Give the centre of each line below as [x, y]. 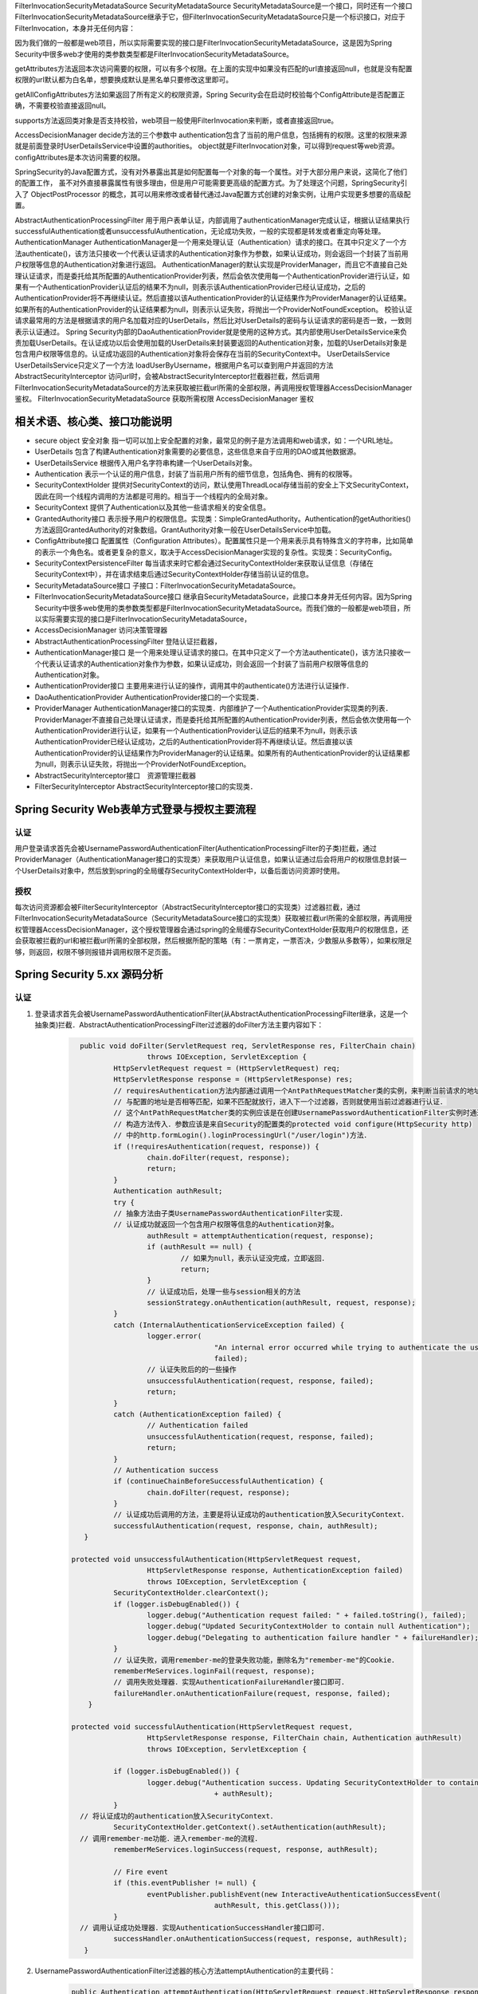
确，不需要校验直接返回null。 [63, 106]
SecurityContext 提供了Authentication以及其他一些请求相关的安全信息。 [153, 507]
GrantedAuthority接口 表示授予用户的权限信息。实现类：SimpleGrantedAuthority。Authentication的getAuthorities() [223, 518]
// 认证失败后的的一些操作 [192, 1369]
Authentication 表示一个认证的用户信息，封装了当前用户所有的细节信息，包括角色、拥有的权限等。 [196, 474]
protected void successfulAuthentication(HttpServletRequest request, [212, 1726]
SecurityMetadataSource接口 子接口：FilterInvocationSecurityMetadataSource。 [167, 585]
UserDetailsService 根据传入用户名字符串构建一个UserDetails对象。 [145, 463]
